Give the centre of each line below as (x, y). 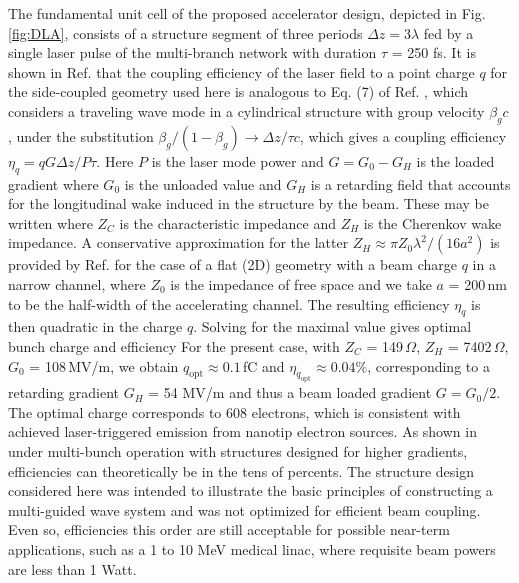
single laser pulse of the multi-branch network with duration (192, 52)
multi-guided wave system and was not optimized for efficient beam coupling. (244, 509)
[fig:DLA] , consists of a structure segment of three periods (185, 32)
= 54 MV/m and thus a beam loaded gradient (290, 392)
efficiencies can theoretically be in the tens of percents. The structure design (241, 470)
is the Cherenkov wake (432, 222)
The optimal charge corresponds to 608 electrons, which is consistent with (234, 411)
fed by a (448, 32)
